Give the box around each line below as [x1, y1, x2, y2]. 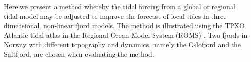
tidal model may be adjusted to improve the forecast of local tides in [4, 11, 209, 21]
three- [211, 11, 229, 21]
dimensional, [4, 20, 41, 31]
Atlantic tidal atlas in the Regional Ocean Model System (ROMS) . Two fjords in [4, 30, 248, 40]
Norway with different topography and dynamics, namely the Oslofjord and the [4, 39, 241, 49]
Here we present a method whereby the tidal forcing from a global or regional [4, 1, 235, 11]
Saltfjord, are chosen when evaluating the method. [4, 48, 154, 59]
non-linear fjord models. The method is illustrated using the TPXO [43, 20, 245, 31]
